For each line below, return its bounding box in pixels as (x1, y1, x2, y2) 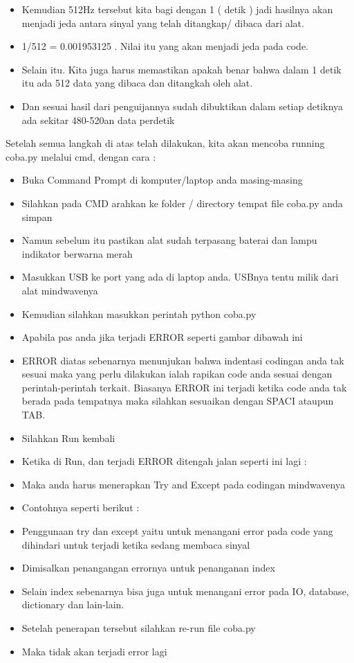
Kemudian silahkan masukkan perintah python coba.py (21, 306, 257, 321)
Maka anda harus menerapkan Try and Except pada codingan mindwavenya (21, 477, 345, 491)
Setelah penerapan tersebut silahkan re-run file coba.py (21, 621, 256, 635)
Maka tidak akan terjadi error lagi (21, 644, 167, 658)
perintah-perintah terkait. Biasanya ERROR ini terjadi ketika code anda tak (21, 380, 347, 394)
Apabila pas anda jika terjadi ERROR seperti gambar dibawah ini (21, 330, 303, 344)
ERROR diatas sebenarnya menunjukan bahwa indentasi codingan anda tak (21, 353, 344, 367)
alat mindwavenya (21, 283, 98, 297)
